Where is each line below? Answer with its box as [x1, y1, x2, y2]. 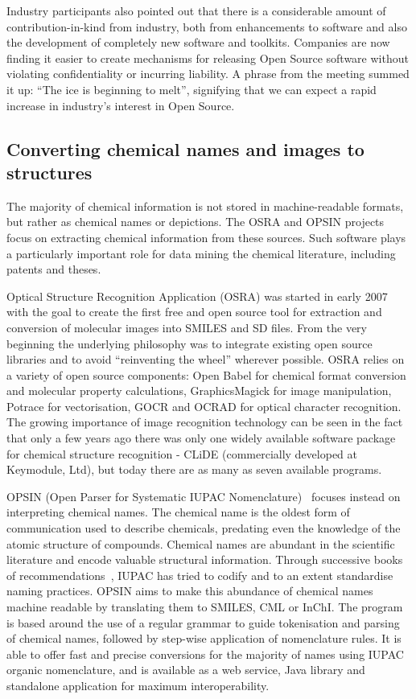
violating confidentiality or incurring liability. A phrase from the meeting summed [6, 65, 410, 82]
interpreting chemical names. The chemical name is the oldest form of [6, 504, 350, 520]
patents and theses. [6, 261, 101, 278]
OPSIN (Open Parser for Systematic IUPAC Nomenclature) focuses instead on [6, 487, 401, 504]
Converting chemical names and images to [6, 136, 365, 161]
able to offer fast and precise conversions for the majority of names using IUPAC [6, 645, 404, 662]
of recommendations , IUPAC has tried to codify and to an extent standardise [6, 566, 393, 583]
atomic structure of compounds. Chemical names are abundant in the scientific [6, 535, 395, 552]
